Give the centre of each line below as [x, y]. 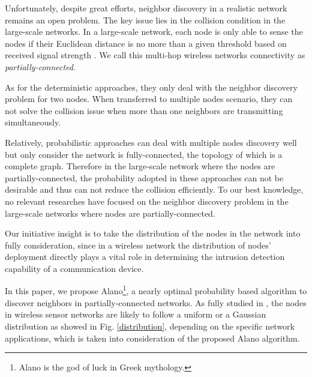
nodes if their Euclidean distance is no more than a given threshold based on [146, 43]
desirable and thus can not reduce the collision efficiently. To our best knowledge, [154, 189]
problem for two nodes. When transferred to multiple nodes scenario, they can [149, 99]
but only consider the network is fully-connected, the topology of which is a [144, 154]
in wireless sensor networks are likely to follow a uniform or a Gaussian [136, 314]
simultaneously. [33, 122]
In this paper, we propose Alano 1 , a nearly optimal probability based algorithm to [156, 290]
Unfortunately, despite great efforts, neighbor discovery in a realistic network [146, 8]
